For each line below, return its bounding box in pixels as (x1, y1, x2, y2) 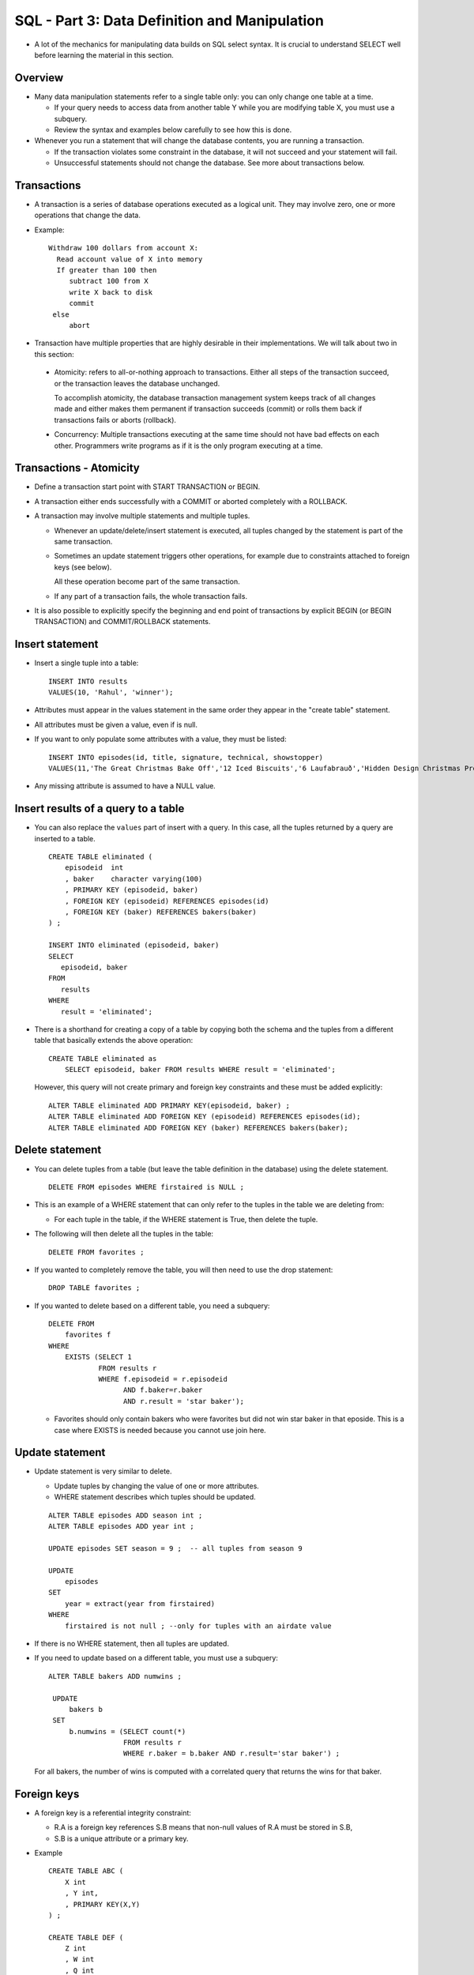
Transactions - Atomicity (14, 461, 140, 475)
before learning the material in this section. (34, 50, 174, 59)
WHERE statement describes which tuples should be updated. (54, 1492, 256, 1502)
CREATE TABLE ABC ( (48, 1867, 124, 1875)
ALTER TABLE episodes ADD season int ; (48, 1510, 203, 1520)
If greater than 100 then (56, 265, 157, 275)
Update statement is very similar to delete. (34, 1466, 173, 1477)
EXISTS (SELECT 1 (64, 1352, 132, 1362)
